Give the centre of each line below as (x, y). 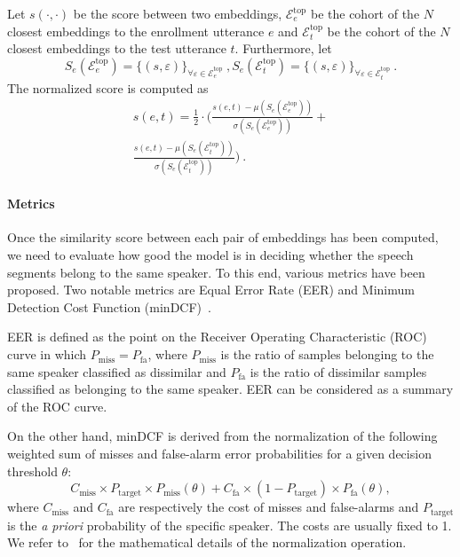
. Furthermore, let (283, 48)
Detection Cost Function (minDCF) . (109, 306)
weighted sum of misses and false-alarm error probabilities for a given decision (219, 454)
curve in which (47, 354)
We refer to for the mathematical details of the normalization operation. (207, 542)
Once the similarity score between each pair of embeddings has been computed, (223, 237)
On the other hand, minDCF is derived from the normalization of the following (222, 436)
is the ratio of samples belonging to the (327, 354)
